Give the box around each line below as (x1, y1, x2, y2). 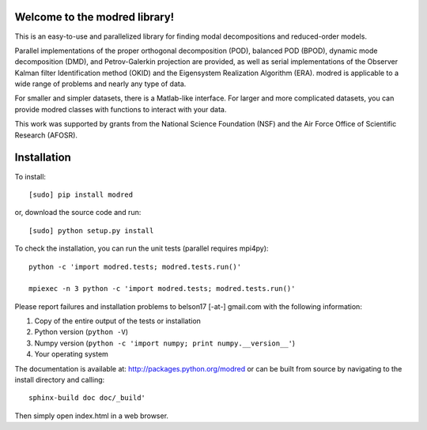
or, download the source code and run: (14, 208, 142, 217)
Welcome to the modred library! (14, 10, 175, 24)
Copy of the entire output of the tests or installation (34, 316, 202, 326)
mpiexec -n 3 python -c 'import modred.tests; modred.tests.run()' (28, 285, 296, 293)
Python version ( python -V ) (34, 327, 128, 337)
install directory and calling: (14, 375, 105, 385)
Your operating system (34, 349, 108, 359)
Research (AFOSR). (14, 130, 78, 140)
